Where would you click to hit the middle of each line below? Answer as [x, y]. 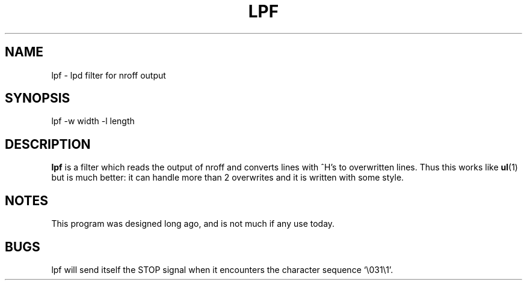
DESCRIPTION [48, 144]
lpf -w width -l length [93, 121]
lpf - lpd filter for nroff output [109, 75]
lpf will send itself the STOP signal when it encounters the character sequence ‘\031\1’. [222, 269]
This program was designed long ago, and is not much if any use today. [193, 224]
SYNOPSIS [38, 98]
